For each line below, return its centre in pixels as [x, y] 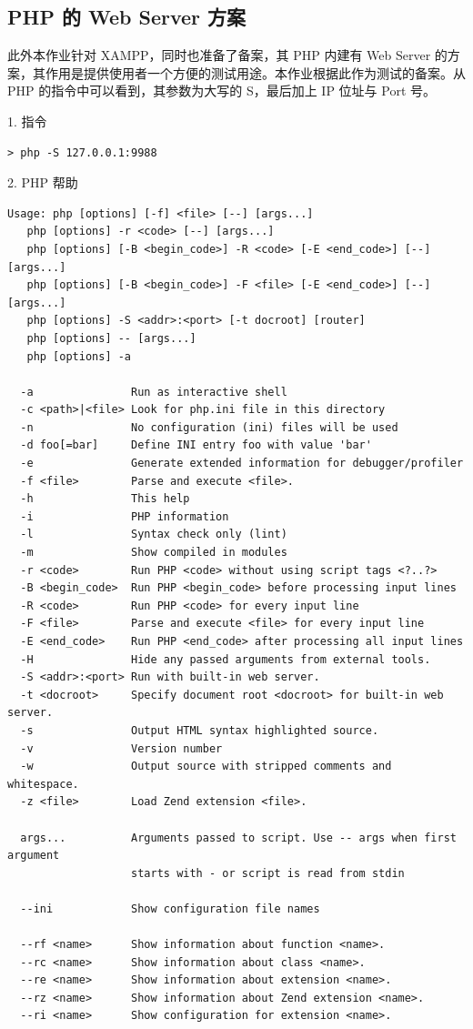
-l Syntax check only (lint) [154, 535]
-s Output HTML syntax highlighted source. [200, 730]
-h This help [105, 499]
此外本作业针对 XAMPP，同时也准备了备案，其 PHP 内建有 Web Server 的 [227, 55]
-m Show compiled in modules [154, 553]
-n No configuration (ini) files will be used [209, 427]
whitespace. [43, 784]
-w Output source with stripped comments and [206, 767]
